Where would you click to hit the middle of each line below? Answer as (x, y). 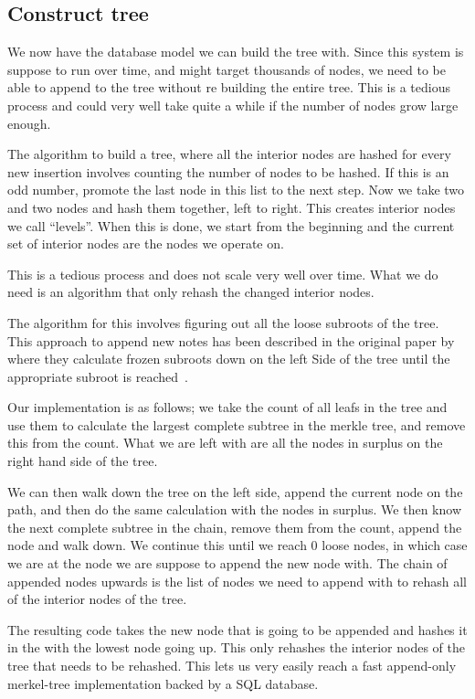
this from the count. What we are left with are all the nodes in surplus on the (225, 443)
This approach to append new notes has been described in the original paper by (231, 340)
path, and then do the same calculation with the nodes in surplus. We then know (234, 509)
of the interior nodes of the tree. (97, 599)
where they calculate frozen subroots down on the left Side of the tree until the (229, 359)
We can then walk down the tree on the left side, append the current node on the (235, 491)
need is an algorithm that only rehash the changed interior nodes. (191, 292)
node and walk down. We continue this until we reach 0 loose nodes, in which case (237, 545)
